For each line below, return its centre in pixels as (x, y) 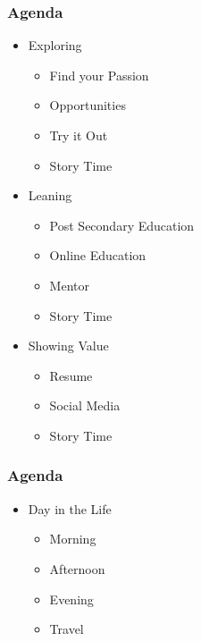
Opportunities (88, 105)
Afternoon (77, 568)
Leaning (50, 195)
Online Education (98, 255)
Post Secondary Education (122, 225)
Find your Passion (99, 75)
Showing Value (68, 346)
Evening (71, 599)
